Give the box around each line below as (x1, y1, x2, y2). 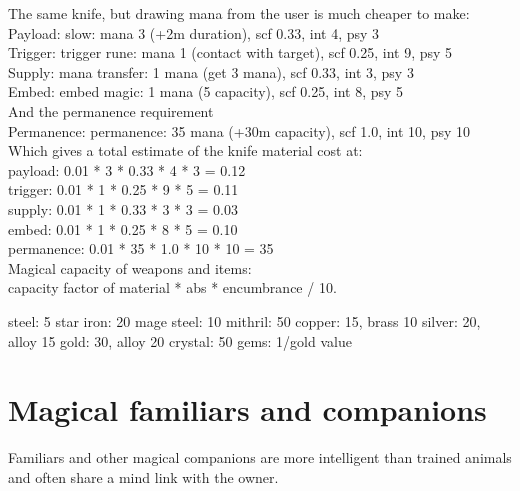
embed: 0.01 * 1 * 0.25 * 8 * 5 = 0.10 (8, 218, 238, 239)
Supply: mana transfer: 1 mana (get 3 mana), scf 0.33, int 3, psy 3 (8, 61, 414, 82)
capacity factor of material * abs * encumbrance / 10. (8, 277, 337, 298)
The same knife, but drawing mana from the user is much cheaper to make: (8, 3, 470, 23)
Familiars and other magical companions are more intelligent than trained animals (8, 447, 512, 468)
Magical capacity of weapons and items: (8, 257, 252, 278)
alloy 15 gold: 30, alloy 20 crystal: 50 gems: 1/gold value (8, 330, 352, 351)
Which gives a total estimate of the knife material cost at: (8, 140, 363, 161)
